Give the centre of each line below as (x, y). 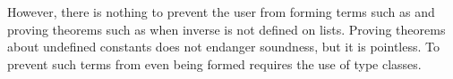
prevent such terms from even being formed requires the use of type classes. (214, 63)
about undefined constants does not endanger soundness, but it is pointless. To (223, 47)
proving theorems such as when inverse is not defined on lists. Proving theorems (226, 29)
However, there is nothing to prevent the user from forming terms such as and (221, 12)
